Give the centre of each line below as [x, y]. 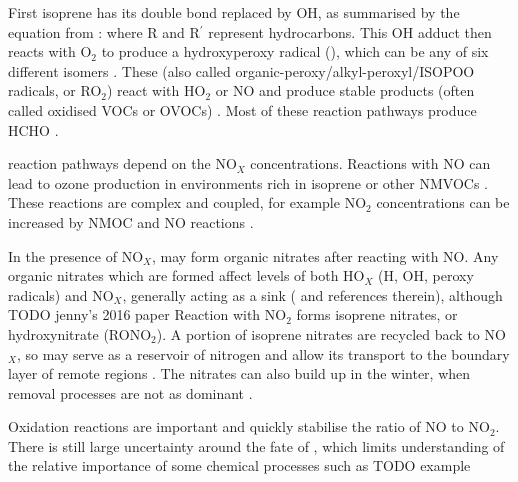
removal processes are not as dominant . [130, 392]
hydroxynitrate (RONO [80, 333]
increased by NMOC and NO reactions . [131, 221]
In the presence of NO [76, 255]
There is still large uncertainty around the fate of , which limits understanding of [256, 445]
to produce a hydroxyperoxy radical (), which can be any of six [295, 51]
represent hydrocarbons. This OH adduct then [350, 31]
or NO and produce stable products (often [345, 90]
